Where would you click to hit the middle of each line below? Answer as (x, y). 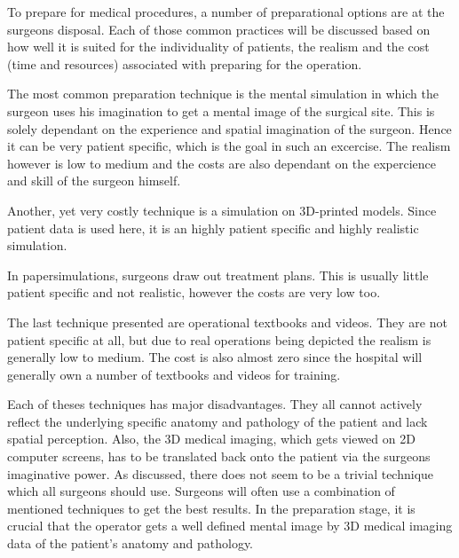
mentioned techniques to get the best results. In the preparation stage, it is (211, 508)
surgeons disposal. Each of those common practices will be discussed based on (219, 29)
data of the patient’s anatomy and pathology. (131, 543)
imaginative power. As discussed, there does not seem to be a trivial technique (221, 473)
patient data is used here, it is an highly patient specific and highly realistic (213, 228)
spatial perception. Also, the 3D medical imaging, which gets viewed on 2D (211, 439)
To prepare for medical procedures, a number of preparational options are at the (226, 12)
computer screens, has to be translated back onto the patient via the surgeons (219, 456)
